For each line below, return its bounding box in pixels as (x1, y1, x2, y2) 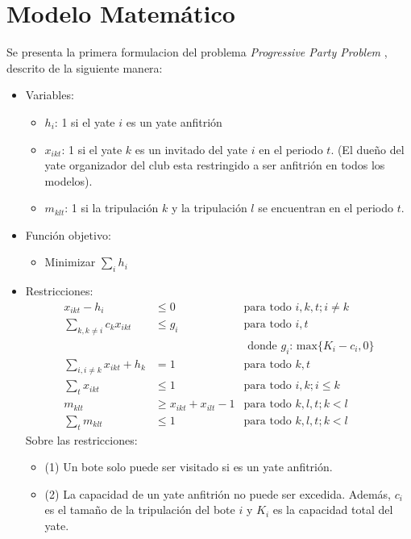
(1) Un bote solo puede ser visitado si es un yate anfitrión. (44, 458, 333, 475)
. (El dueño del (330, 140, 405, 157)
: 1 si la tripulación (64, 199, 159, 216)
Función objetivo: (25, 226, 111, 243)
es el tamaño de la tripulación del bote (44, 501, 235, 518)
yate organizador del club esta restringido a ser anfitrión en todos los (44, 157, 385, 173)
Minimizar (44, 253, 96, 270)
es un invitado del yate (135, 140, 248, 157)
